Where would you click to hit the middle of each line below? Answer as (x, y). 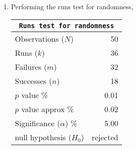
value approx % (48, 109)
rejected (105, 137)
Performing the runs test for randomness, (72, 6)
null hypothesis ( (43, 137)
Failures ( (31, 66)
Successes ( (33, 81)
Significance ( (38, 123)
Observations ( (39, 38)
